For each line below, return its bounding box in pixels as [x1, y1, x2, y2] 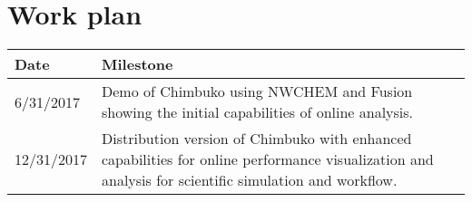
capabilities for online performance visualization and [102, 149, 434, 170]
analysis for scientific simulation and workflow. [102, 169, 398, 191]
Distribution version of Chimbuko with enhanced [102, 128, 412, 149]
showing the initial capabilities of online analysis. [102, 101, 414, 123]
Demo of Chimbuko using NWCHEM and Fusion [102, 81, 413, 102]
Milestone [102, 53, 173, 75]
